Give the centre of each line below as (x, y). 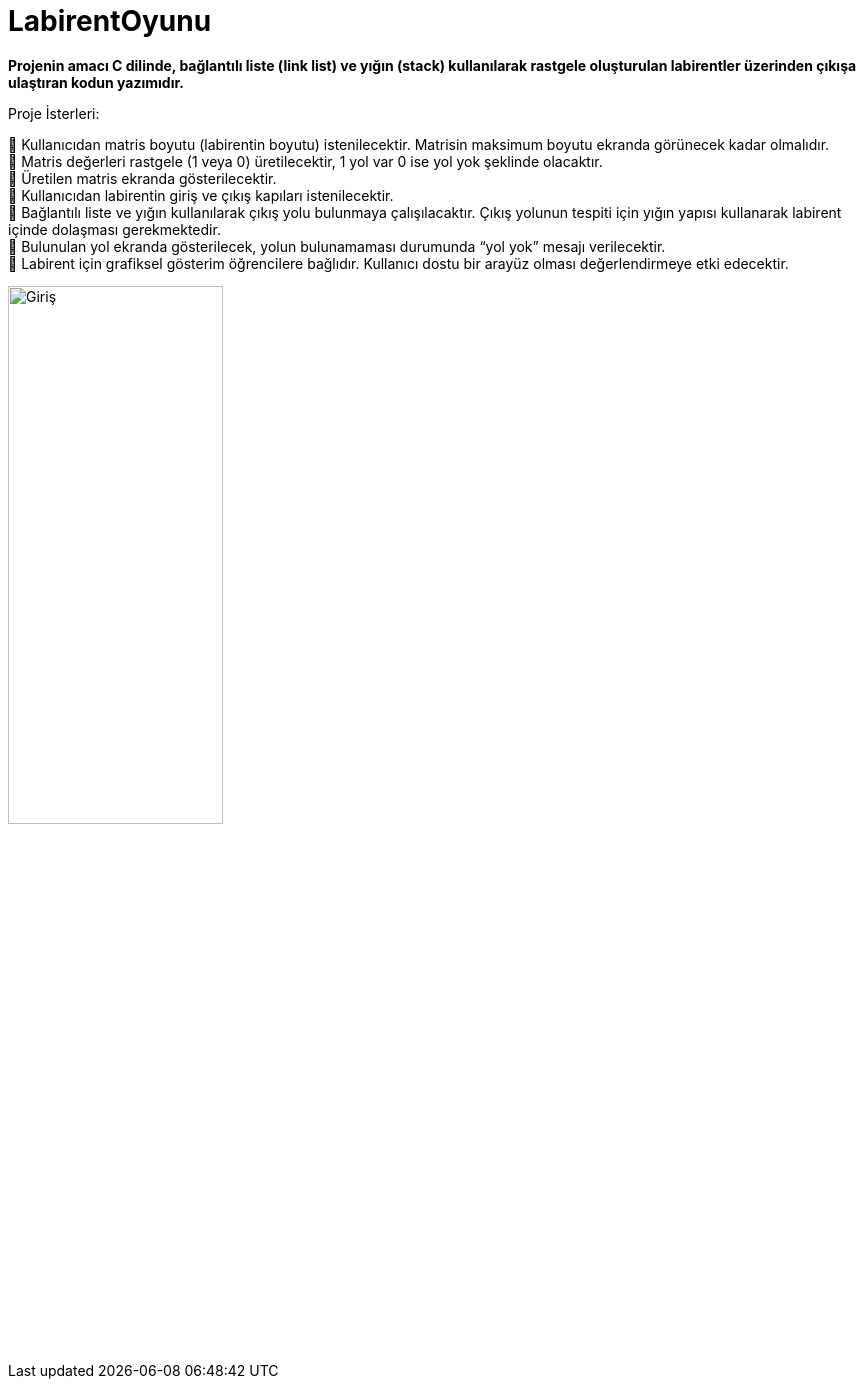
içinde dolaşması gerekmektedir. (114, 229)
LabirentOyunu (110, 21)
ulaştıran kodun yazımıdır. (96, 82)
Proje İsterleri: (54, 113)
